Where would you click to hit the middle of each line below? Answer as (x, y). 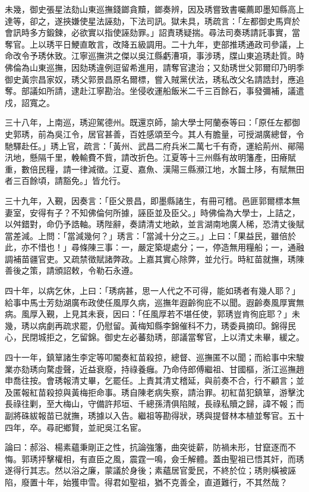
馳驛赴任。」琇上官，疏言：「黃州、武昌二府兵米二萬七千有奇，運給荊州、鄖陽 (154, 145)
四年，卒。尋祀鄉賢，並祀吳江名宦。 (75, 427)
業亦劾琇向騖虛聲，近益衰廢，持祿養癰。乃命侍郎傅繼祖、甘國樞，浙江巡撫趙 (154, 369)
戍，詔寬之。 (30, 102)
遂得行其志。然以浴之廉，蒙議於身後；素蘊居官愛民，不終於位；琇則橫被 (146, 470)
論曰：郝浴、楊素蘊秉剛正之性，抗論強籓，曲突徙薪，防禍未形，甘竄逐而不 (150, 447)
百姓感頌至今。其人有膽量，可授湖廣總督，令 (217, 134)
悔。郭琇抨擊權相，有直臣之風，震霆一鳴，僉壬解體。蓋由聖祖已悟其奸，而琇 (154, 458)
